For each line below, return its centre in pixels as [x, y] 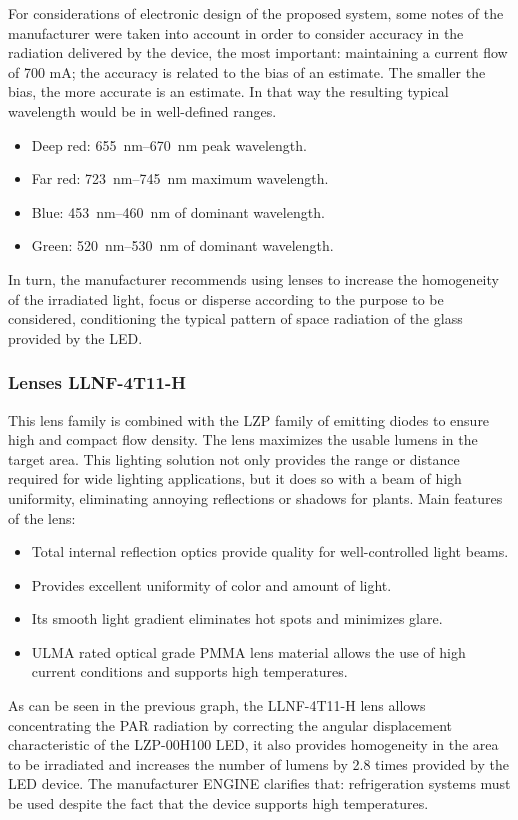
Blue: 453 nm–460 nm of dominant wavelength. [178, 211]
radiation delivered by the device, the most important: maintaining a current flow [258, 52]
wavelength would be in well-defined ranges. [142, 110]
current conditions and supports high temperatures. [189, 671]
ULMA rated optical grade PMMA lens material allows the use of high [248, 651]
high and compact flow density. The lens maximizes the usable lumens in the [243, 439]
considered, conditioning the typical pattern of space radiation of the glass [235, 318]
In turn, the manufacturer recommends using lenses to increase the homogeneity [253, 278]
